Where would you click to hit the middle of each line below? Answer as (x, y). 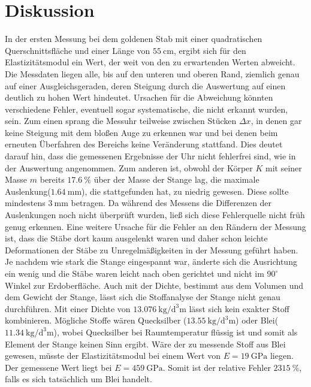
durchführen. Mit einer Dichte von (68, 308)
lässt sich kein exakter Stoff (239, 308)
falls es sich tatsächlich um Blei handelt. (78, 379)
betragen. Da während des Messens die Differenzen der (171, 203)
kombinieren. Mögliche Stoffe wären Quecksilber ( (96, 320)
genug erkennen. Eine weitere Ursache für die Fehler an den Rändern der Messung (155, 226)
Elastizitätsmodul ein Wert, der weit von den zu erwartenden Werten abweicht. (150, 62)
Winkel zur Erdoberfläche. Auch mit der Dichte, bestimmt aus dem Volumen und (154, 285)
